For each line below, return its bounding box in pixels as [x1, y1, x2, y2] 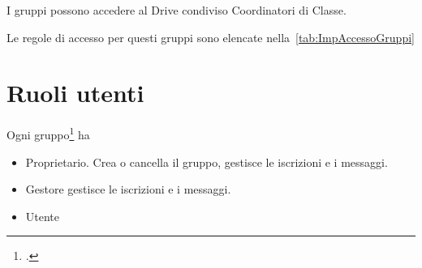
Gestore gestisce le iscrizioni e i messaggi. [25, 181, 231, 198]
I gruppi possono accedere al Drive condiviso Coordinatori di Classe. [6, 2, 347, 18]
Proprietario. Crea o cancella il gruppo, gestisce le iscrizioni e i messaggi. [25, 153, 388, 170]
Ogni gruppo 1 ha [6, 124, 90, 143]
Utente [25, 207, 60, 224]
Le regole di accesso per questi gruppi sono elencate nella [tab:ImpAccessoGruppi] [6, 28, 415, 45]
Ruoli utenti [6, 76, 144, 109]
